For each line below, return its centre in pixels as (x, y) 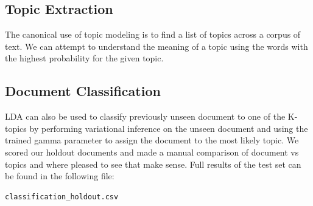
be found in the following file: (60, 176)
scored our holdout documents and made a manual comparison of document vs (152, 152)
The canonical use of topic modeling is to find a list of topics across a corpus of (153, 34)
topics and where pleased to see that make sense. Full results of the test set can (153, 164)
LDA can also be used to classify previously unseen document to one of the (145, 116)
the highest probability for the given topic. (84, 58)
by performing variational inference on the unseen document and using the (169, 128)
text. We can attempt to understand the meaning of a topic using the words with (156, 46)
